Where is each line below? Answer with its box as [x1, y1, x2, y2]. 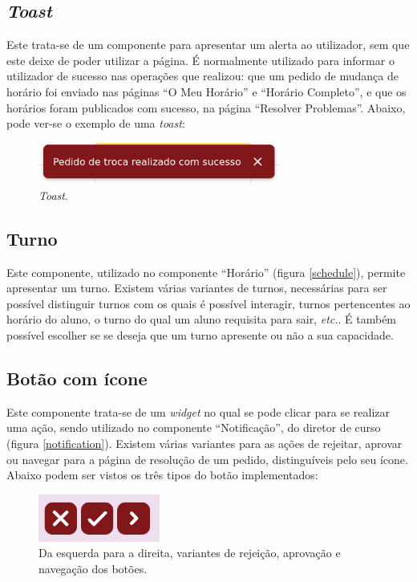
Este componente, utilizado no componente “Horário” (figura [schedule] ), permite [6, 263, 406, 280]
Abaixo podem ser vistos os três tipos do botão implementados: [6, 466, 318, 483]
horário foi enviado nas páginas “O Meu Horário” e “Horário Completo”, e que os [6, 83, 407, 100]
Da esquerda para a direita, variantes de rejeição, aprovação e [38, 544, 341, 561]
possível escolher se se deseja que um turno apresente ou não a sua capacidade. [6, 326, 394, 343]
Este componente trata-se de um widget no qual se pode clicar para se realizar [6, 403, 390, 420]
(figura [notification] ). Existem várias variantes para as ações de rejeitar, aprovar [6, 434, 403, 451]
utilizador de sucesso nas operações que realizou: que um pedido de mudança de [6, 67, 399, 84]
